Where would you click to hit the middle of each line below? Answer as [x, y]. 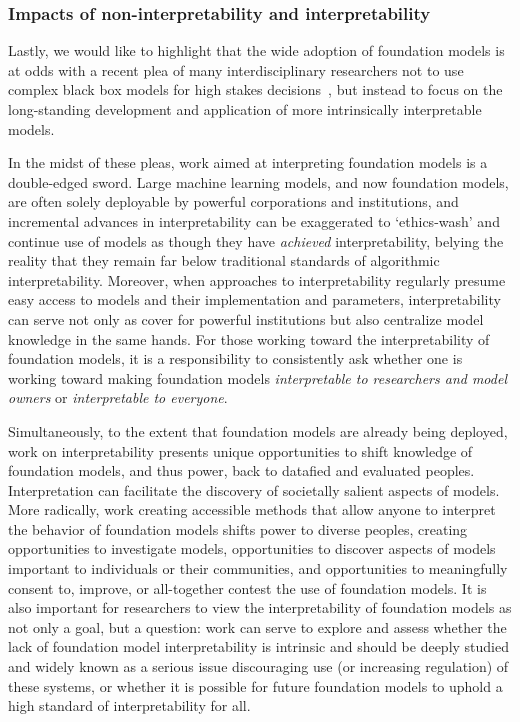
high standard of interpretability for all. [129, 705]
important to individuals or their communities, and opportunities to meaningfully [258, 568]
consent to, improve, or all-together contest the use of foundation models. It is [247, 587]
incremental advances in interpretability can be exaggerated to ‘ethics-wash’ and [254, 220]
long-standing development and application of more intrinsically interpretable [245, 109]
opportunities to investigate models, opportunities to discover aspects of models [252, 548]
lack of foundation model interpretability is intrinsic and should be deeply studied [259, 646]
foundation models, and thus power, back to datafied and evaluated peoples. [241, 470]
